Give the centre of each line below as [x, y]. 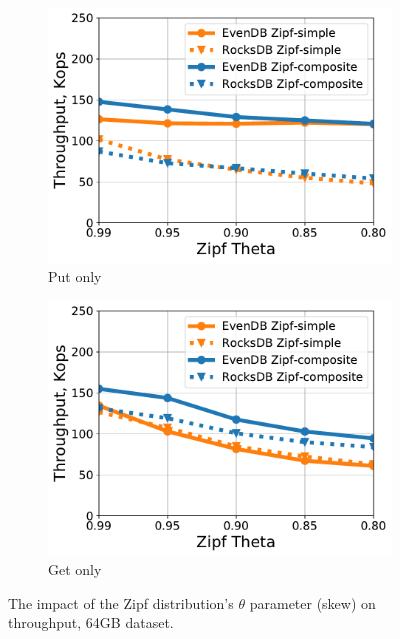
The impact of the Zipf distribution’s [121, 602]
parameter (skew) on [312, 602]
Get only [75, 569]
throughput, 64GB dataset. [91, 622]
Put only [75, 276]
